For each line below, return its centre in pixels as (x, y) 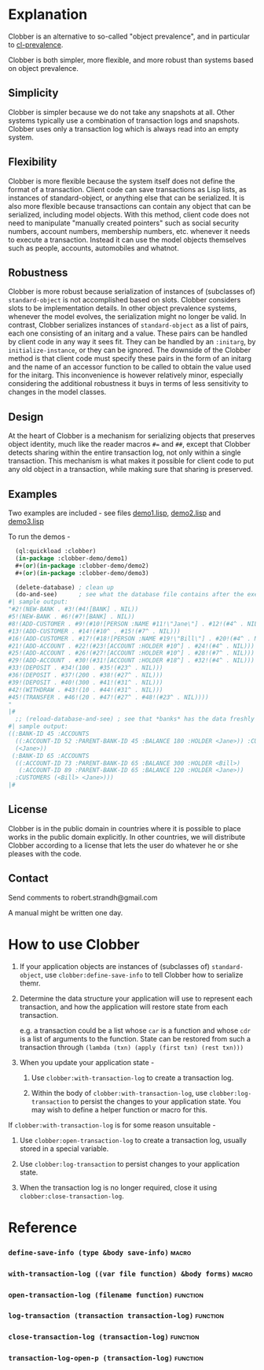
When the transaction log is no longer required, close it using (118, 1187)
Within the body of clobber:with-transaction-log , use (119, 1093)
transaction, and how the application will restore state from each (124, 1007)
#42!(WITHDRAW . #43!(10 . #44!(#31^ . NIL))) (86, 690)
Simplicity (33, 93)
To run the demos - (39, 536)
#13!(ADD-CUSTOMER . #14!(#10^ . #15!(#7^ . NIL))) (94, 631)
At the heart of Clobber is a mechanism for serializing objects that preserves (132, 436)
